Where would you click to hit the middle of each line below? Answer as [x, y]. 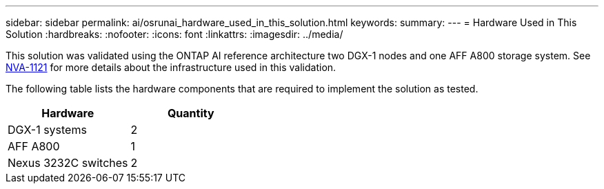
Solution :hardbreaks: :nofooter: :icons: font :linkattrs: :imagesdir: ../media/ [174, 34]
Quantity [191, 113]
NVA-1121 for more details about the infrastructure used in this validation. [171, 67]
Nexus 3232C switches [68, 163]
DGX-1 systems [47, 130]
